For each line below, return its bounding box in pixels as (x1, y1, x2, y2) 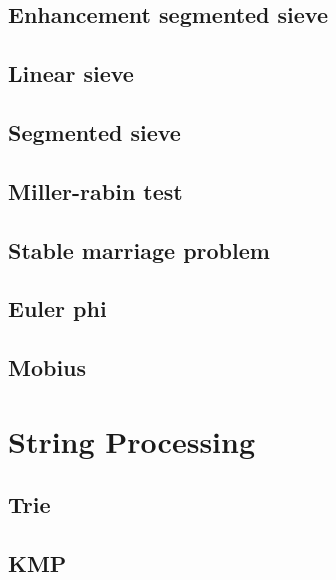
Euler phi (8, 293, 107, 324)
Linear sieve (8, 58, 134, 89)
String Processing (8, 420, 256, 461)
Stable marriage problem (8, 234, 270, 265)
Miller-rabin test (8, 175, 183, 206)
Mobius (8, 352, 87, 383)
